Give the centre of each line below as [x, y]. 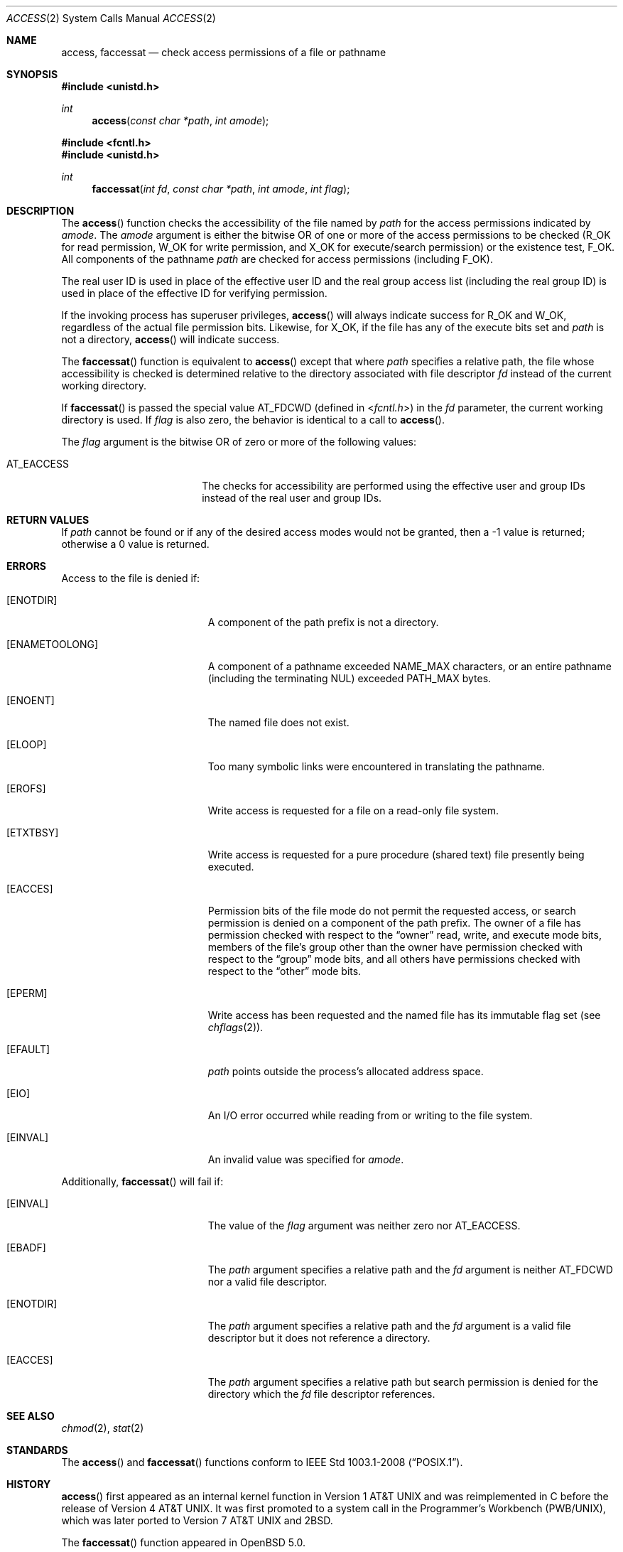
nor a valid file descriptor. [267, 1282]
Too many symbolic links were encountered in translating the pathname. [376, 766]
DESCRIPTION [40, 211]
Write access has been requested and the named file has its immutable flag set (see [404, 1015]
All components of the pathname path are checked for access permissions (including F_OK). [277, 259]
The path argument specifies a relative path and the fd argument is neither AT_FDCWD [410, 1270]
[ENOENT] [31, 700]
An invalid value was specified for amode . [306, 1159]
